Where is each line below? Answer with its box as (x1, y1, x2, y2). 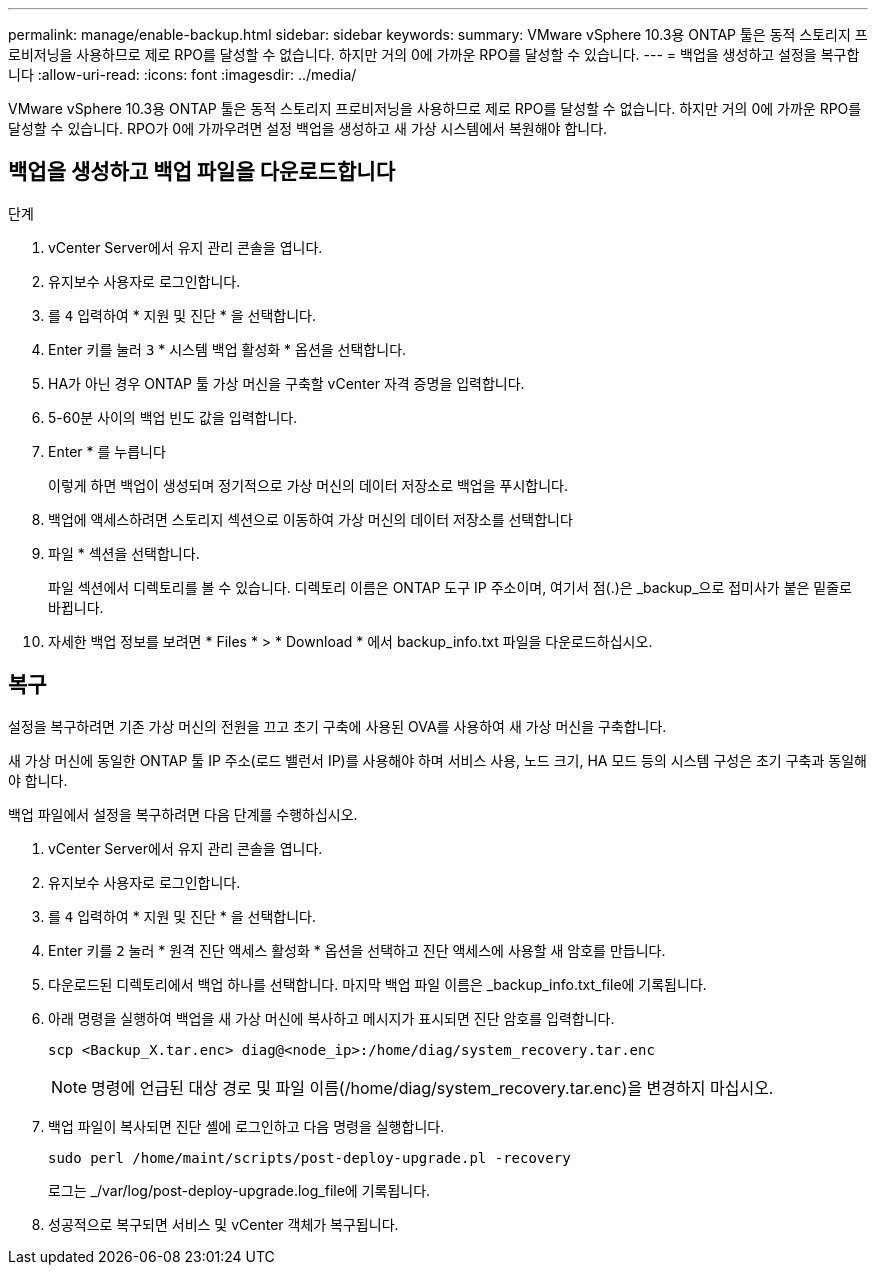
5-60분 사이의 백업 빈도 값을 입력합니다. (48, 408, 298, 426)
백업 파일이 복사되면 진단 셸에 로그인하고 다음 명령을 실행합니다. (48, 1117, 445, 1135)
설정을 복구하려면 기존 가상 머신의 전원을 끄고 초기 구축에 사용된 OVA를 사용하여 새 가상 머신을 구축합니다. (8, 717, 667, 735)
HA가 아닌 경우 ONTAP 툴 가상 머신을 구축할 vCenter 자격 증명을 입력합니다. (48, 374, 525, 392)
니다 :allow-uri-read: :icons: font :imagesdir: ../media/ (8, 66, 357, 83)
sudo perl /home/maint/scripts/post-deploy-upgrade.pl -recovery (48, 1149, 571, 1166)
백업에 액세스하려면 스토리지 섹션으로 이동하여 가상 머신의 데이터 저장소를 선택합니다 (48, 510, 573, 528)
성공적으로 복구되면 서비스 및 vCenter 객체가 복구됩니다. (48, 1215, 399, 1233)
